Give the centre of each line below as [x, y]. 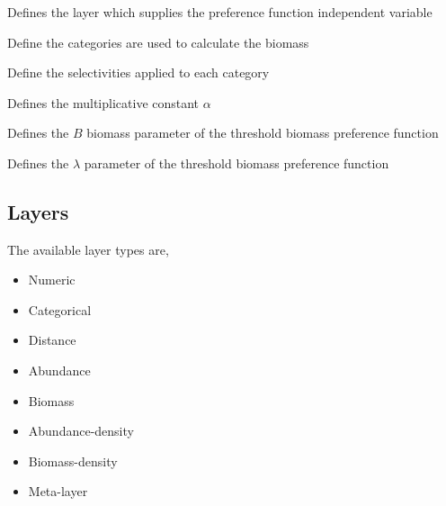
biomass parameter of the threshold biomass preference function [263, 133]
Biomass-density [73, 461]
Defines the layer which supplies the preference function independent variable [220, 11]
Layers [38, 211]
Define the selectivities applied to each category [138, 72]
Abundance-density [81, 431]
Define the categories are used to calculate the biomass [158, 42]
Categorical [60, 309]
